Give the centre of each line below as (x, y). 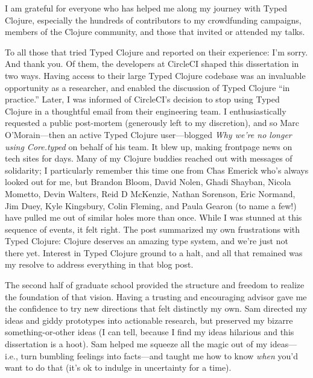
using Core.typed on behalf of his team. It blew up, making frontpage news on (149, 146)
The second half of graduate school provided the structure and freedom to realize (155, 285)
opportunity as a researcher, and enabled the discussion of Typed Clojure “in (147, 87)
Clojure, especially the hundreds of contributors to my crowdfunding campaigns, (153, 20)
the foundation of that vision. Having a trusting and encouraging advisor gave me (156, 296)
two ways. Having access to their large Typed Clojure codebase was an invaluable (155, 75)
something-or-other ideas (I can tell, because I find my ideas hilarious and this (150, 332)
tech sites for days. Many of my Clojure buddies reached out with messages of (149, 158)
